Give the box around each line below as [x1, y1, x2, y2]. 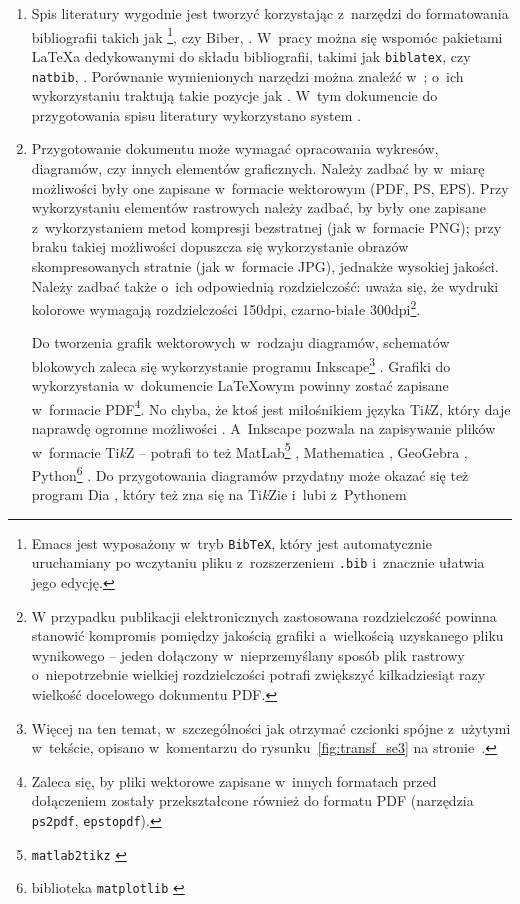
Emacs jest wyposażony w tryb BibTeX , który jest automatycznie [31, 532, 432, 553]
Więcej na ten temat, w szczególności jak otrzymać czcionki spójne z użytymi [31, 717, 511, 738]
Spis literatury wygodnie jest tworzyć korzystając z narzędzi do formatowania [31, 3, 509, 23]
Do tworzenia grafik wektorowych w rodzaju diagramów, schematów [31, 332, 450, 353]
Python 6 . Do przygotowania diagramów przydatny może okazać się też [31, 461, 469, 485]
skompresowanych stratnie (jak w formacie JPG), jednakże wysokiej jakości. [31, 255, 499, 276]
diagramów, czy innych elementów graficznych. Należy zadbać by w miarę [31, 157, 485, 178]
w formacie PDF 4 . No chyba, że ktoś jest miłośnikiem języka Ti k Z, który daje [31, 395, 511, 419]
